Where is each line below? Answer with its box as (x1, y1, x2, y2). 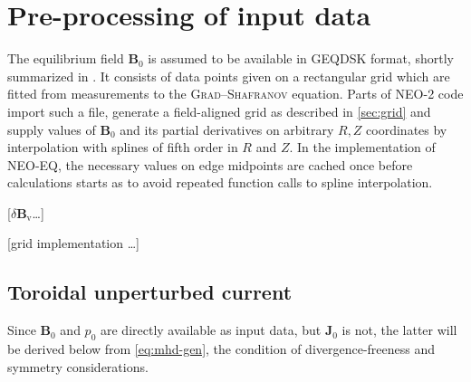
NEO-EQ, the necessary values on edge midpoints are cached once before (7, 155, 413, 174)
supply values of (7, 119, 96, 138)
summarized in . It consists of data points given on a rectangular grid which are (7, 66, 450, 85)
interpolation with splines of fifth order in (7, 138, 238, 157)
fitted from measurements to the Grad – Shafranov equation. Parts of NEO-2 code (7, 84, 464, 103)
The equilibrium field (7, 49, 124, 68)
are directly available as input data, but (101, 320, 322, 339)
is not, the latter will (341, 320, 457, 339)
